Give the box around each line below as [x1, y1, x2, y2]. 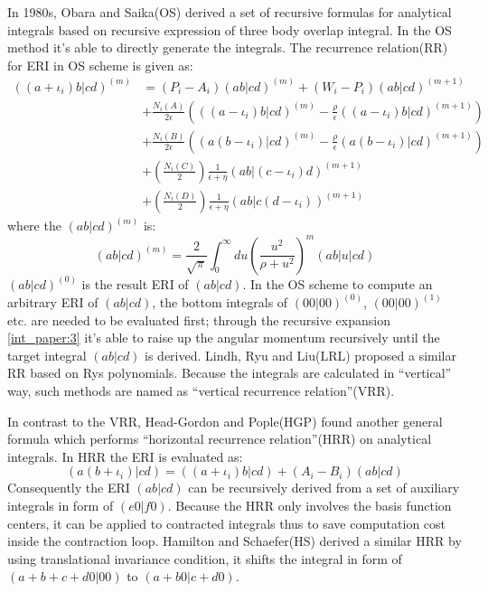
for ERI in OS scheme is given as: [7, 55, 193, 74]
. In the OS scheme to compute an [242, 274, 433, 293]
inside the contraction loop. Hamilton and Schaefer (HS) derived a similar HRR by [7, 531, 462, 550]
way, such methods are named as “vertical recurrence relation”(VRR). [7, 381, 395, 399]
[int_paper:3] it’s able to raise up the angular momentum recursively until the [7, 328, 440, 347]
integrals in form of [7, 495, 114, 514]
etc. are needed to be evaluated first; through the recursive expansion [7, 310, 390, 329]
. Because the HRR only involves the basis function [167, 495, 452, 514]
